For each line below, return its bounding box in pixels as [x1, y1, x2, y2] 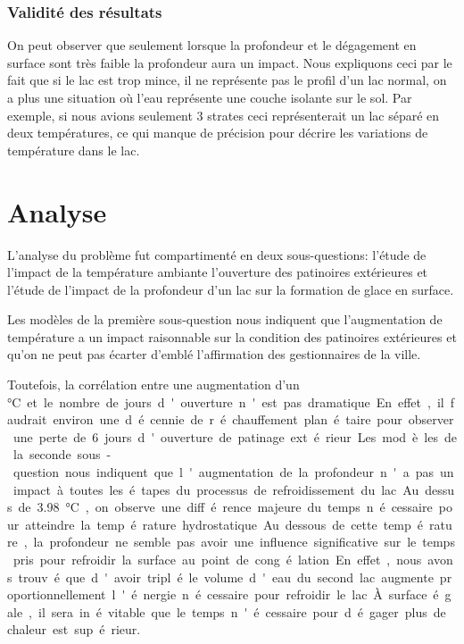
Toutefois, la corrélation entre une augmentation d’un [7, 375, 300, 394]
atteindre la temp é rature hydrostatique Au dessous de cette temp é [25, 514, 424, 533]
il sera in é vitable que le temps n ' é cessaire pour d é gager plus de [37, 602, 446, 621]
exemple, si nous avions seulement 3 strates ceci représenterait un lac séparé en [7, 105, 440, 124]
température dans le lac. [7, 140, 140, 159]
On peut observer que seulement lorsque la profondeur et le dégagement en [7, 36, 417, 54]
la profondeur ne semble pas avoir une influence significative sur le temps [33, 532, 455, 551]
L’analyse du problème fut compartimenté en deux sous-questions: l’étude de [7, 245, 427, 263]
